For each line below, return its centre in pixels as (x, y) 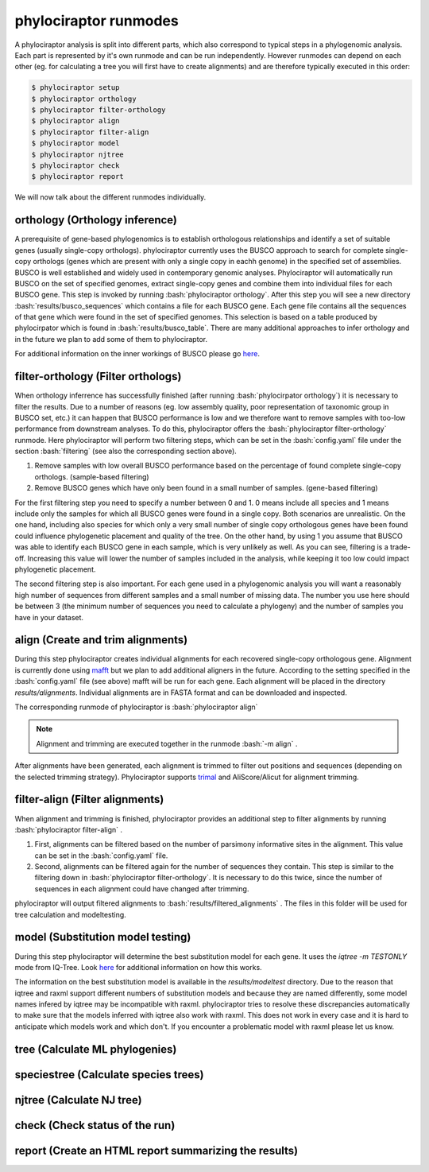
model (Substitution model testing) (103, 937)
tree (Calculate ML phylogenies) (96, 1049)
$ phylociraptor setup (75, 88)
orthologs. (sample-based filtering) (92, 476)
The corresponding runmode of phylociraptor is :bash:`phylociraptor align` (136, 707)
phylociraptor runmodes (97, 21)
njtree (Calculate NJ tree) (78, 1100)
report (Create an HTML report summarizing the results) (156, 1150)
